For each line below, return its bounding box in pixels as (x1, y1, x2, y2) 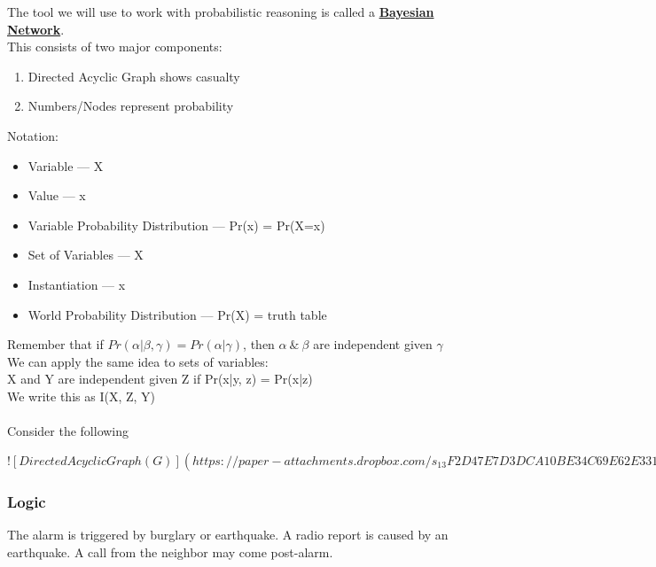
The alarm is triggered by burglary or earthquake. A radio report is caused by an (7, 524, 449, 543)
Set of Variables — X (27, 245, 144, 264)
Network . (7, 19, 65, 38)
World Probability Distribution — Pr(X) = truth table (27, 305, 327, 323)
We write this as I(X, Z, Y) (7, 386, 156, 405)
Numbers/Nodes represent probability (27, 97, 234, 115)
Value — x (27, 186, 86, 205)
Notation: (7, 126, 59, 144)
